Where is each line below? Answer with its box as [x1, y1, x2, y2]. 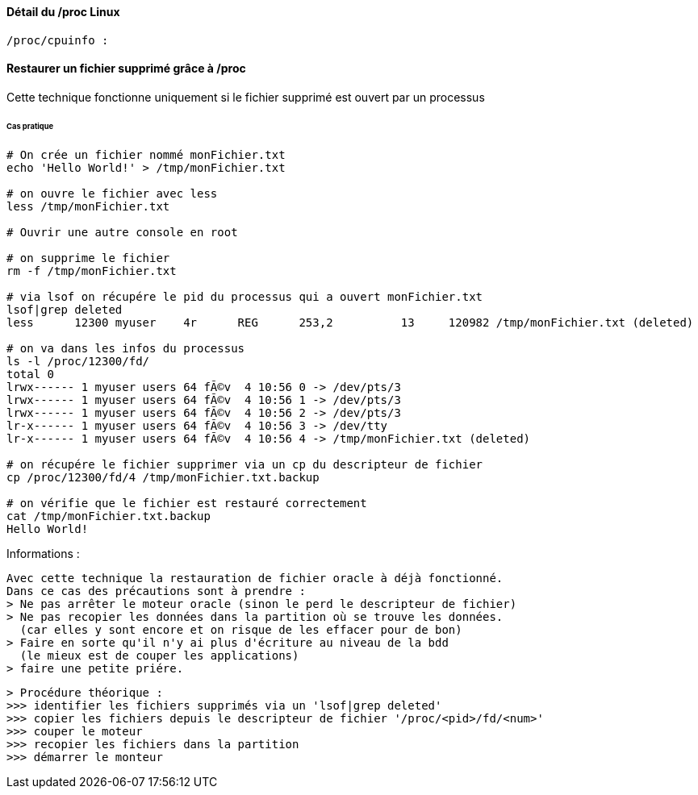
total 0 [6, 367, 55, 381]
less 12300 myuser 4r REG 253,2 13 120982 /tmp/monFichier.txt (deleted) [6, 315, 694, 329]
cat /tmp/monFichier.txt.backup [6, 509, 211, 522]
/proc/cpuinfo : [6, 33, 109, 47]
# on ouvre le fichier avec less [6, 186, 218, 200]
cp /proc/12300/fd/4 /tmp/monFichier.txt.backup [6, 470, 320, 484]
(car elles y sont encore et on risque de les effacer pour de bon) [19, 622, 462, 636]
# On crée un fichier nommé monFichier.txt [6, 148, 286, 161]
